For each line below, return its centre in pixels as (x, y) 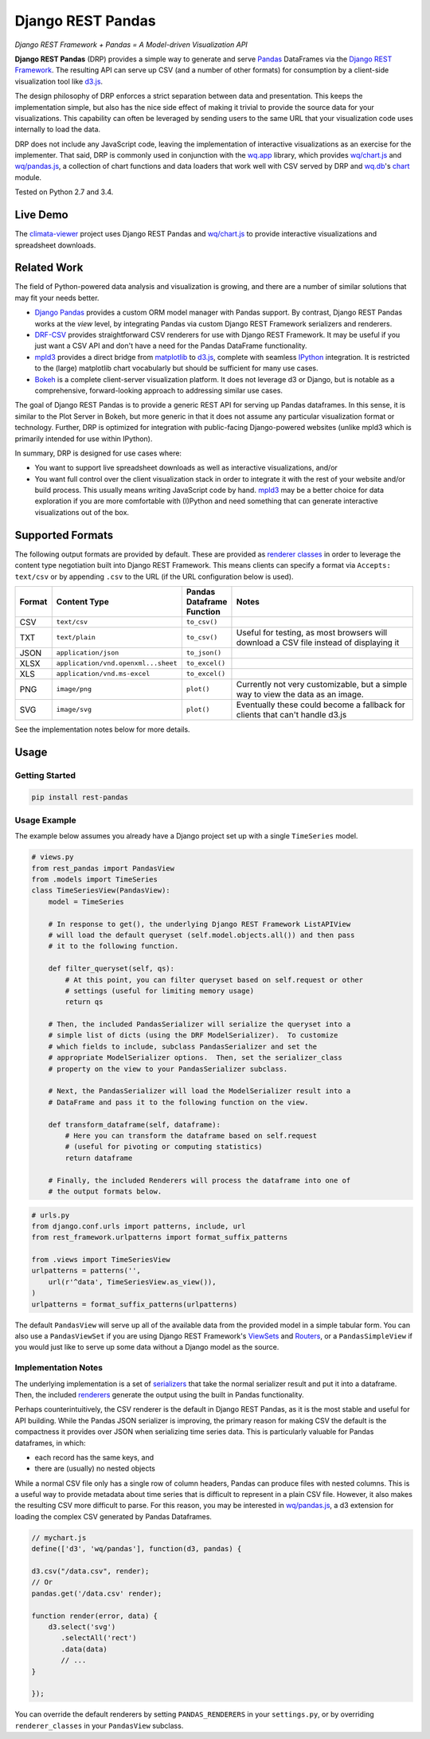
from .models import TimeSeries (95, 879)
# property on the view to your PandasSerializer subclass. (168, 1069)
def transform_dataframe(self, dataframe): (134, 1124)
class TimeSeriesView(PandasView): (101, 891)
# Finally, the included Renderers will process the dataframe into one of (199, 1180)
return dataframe (99, 1158)
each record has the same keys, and (94, 1457)
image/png (74, 689)
